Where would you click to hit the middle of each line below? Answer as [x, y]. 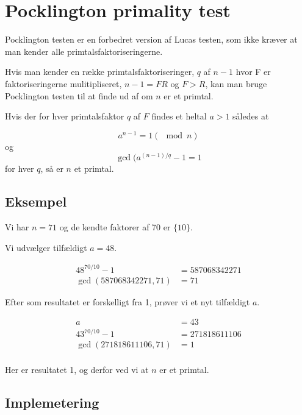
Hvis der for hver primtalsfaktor [65, 116]
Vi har [17, 227]
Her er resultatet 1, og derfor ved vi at [77, 370]
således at [251, 116]
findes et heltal [179, 116]
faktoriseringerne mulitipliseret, [63, 83]
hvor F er [253, 72]
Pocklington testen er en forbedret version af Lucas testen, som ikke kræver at [151, 39]
